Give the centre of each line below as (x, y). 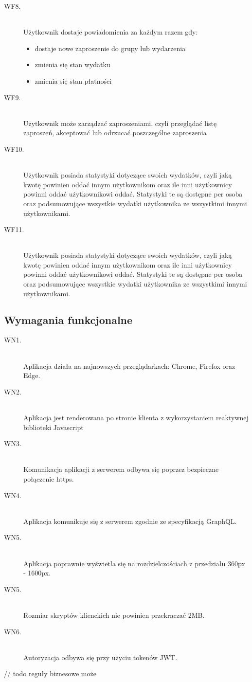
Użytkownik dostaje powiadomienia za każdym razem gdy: (111, 32)
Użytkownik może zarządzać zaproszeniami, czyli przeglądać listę (120, 123)
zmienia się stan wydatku (72, 64)
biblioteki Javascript (54, 427)
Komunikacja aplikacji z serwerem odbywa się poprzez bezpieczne (121, 469)
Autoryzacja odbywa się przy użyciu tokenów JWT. (100, 657)
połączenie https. (49, 478)
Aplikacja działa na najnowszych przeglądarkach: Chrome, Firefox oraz (129, 366)
